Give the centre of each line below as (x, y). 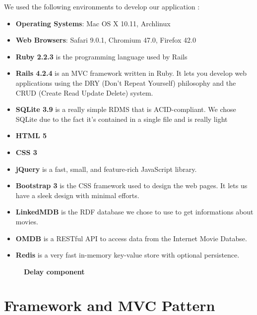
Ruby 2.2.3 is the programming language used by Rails (101, 56)
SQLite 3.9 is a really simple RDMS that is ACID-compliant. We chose (126, 109)
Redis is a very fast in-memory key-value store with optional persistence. (128, 255)
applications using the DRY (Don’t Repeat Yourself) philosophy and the (126, 82)
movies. (27, 221)
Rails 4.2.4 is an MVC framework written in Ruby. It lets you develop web (131, 73)
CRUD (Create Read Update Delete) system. (84, 92)
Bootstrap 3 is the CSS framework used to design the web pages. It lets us (131, 185)
